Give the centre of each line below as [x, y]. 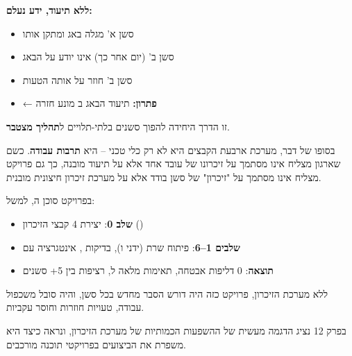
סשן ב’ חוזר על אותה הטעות [77, 79]
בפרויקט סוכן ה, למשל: [51, 200]
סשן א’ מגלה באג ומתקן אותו [78, 33]
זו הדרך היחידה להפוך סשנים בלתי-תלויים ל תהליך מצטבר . [118, 126]
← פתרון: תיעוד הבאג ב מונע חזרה [90, 103]
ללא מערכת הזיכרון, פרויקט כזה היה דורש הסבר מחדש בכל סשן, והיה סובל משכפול [167, 293]
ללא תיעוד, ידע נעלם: [49, 10]
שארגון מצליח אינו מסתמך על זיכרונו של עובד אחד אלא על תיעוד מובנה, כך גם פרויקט [174, 163]
